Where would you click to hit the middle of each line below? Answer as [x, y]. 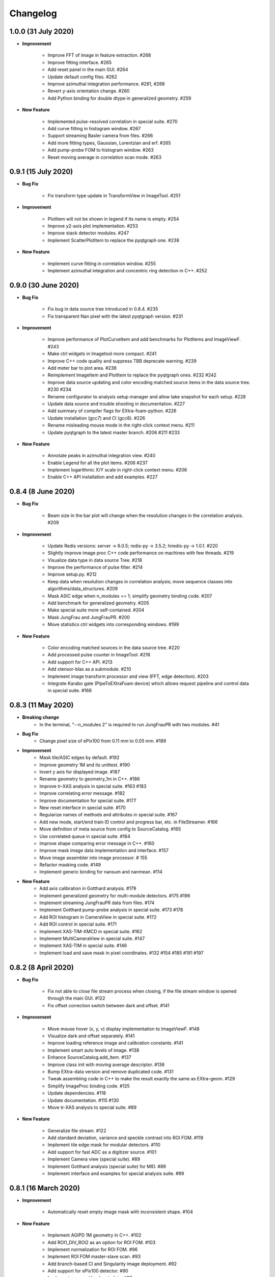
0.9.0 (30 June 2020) [44, 285]
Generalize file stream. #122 [77, 1130]
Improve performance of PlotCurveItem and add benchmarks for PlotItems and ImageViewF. [144, 339]
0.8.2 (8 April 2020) [42, 967]
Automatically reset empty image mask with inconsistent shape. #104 [120, 1212]
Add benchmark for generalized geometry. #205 [99, 603]
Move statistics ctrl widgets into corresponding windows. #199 [113, 624]
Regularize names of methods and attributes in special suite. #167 [108, 815]
